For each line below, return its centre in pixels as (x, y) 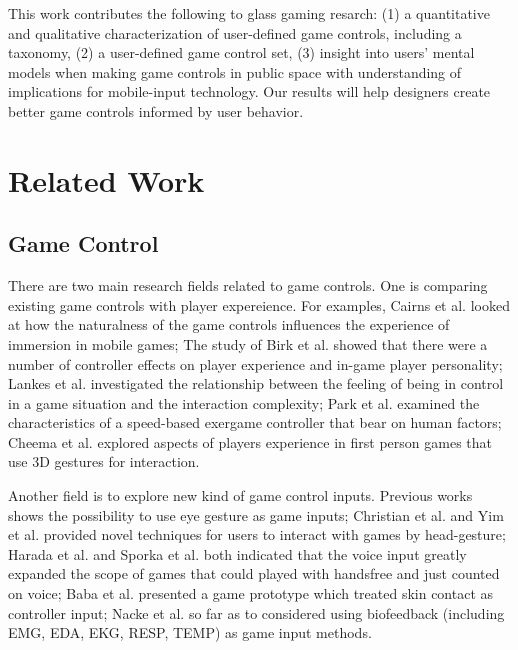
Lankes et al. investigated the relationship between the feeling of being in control (256, 383)
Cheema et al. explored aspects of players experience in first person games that (250, 441)
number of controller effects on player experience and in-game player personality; (255, 363)
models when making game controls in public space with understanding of (235, 71)
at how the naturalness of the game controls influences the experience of (229, 324)
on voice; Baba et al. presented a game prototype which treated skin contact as (251, 593)
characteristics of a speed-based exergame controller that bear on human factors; (255, 422)
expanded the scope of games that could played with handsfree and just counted (254, 573)
